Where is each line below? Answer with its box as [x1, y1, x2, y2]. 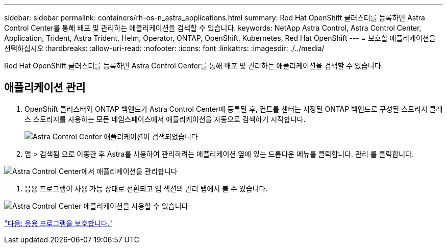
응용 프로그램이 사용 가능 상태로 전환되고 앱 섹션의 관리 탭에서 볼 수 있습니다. [24, 184, 268, 193]
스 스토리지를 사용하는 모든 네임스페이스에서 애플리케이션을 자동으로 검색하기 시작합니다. [24, 114, 306, 123]
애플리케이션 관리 [4, 81, 86, 94]
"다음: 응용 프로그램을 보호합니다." [4, 218, 113, 228]
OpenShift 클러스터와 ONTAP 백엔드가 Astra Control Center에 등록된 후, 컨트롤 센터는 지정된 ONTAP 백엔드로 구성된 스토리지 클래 [24, 104, 443, 113]
